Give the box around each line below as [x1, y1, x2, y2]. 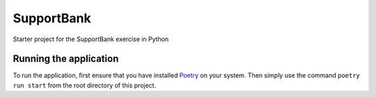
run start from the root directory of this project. [13, 81, 157, 89]
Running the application [13, 53, 119, 65]
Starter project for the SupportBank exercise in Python [13, 35, 169, 43]
